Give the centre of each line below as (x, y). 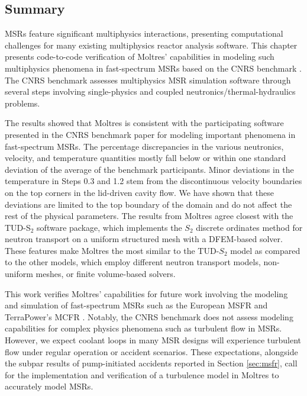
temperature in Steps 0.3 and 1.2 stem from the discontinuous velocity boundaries (153, 181)
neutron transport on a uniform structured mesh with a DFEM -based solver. (144, 239)
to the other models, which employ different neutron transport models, (133, 262)
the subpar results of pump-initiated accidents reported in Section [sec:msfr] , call (151, 363)
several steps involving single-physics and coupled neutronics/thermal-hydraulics (150, 91)
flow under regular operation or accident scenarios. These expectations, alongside (151, 351)
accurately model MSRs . (49, 386)
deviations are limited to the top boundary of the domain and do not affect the (148, 204)
